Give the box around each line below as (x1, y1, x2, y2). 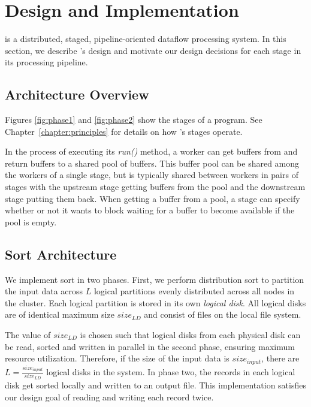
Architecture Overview (5, 85, 149, 104)
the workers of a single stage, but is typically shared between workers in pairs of (5, 168, 298, 181)
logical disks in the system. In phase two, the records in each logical (46, 365, 295, 378)
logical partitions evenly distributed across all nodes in (93, 285, 295, 297)
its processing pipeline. (5, 56, 88, 68)
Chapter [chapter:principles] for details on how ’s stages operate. (5, 125, 243, 137)
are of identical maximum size (5, 308, 114, 321)
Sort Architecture (5, 245, 117, 263)
